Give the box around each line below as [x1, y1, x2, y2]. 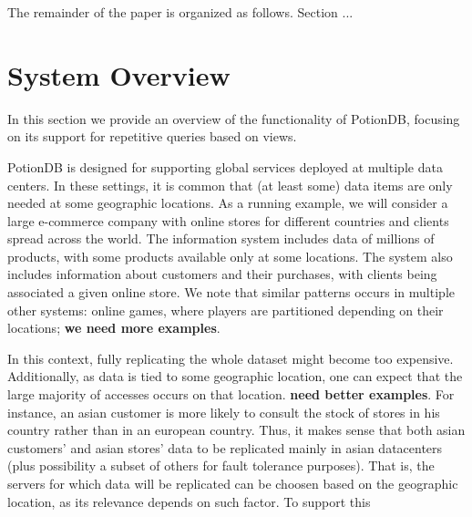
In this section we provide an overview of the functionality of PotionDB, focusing [7, 109, 460, 128]
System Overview [7, 56, 231, 93]
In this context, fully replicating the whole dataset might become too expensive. [7, 348, 454, 367]
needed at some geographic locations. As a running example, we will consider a [7, 193, 448, 212]
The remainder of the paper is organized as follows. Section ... [7, 3, 354, 21]
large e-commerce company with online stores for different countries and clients [7, 211, 449, 230]
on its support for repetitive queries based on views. [7, 127, 297, 146]
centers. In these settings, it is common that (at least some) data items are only [7, 175, 453, 194]
